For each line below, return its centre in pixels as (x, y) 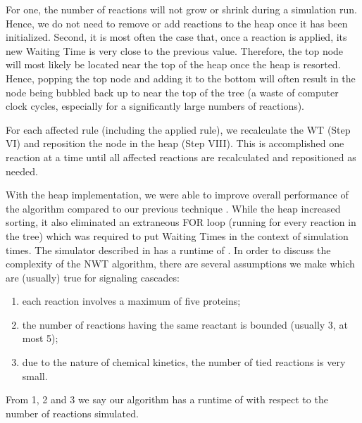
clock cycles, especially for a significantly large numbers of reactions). (155, 106)
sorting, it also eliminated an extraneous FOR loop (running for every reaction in (181, 222)
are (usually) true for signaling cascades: (93, 277)
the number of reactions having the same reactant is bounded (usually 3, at (185, 324)
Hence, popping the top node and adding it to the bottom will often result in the (181, 78)
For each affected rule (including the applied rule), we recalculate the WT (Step (178, 129)
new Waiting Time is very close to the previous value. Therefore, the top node (175, 50)
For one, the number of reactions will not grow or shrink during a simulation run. (181, 9)
